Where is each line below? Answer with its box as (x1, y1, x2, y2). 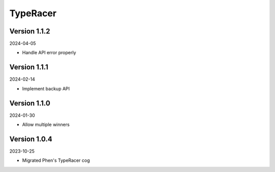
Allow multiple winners (22, 122, 70, 128)
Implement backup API (22, 85, 70, 91)
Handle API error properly (22, 50, 76, 56)
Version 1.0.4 (9, 134, 53, 143)
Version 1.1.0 (9, 99, 50, 108)
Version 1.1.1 (9, 63, 48, 72)
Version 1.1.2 (9, 27, 50, 36)
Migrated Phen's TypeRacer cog (22, 157, 90, 163)
